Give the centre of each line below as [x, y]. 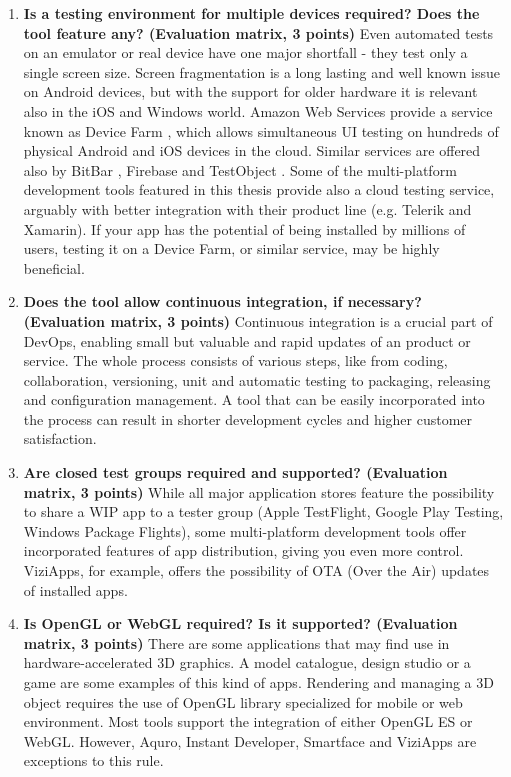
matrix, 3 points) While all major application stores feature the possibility [259, 491]
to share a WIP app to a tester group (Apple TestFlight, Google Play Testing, [263, 511]
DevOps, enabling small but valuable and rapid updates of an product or [247, 340]
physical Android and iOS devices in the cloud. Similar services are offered [252, 150]
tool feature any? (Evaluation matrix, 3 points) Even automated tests [258, 32]
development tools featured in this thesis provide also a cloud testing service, [259, 189]
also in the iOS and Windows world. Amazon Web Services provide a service [258, 110]
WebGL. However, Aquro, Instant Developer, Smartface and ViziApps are [250, 740]
